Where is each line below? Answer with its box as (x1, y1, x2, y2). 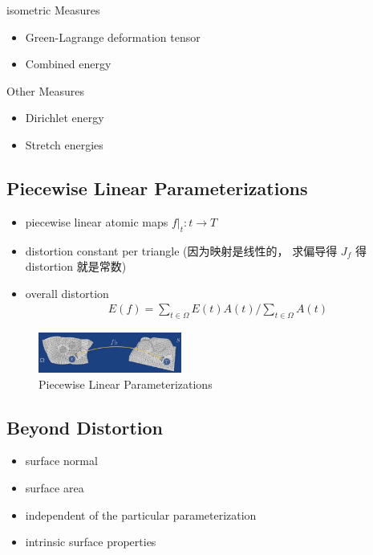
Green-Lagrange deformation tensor (25, 28, 201, 45)
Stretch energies (25, 136, 103, 153)
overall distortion (25, 284, 109, 301)
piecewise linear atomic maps (25, 213, 168, 230)
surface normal (25, 452, 98, 469)
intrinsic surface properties (25, 533, 156, 550)
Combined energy (25, 55, 111, 72)
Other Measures (6, 82, 85, 99)
